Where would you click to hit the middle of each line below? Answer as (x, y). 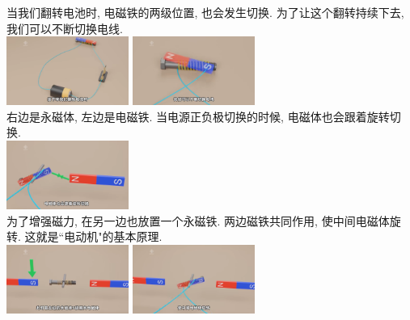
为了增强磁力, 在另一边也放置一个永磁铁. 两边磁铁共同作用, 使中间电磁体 (198, 220)
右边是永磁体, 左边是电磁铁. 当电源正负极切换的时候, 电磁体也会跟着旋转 (198, 116)
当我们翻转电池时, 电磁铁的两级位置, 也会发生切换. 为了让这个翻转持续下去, (205, 12)
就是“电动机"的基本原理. (99, 236)
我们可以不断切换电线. (65, 28)
